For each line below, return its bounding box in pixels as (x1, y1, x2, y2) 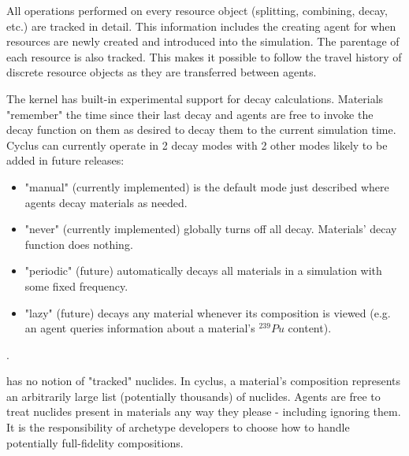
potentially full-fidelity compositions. (6, 434, 184, 450)
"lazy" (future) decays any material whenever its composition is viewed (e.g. (24, 304, 391, 321)
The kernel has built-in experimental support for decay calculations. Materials (6, 90, 384, 106)
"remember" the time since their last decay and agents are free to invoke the (6, 106, 374, 122)
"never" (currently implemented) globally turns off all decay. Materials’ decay (24, 221, 397, 237)
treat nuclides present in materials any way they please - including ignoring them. (6, 403, 401, 420)
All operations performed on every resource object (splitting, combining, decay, (6, 2, 388, 18)
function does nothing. (24, 235, 133, 252)
